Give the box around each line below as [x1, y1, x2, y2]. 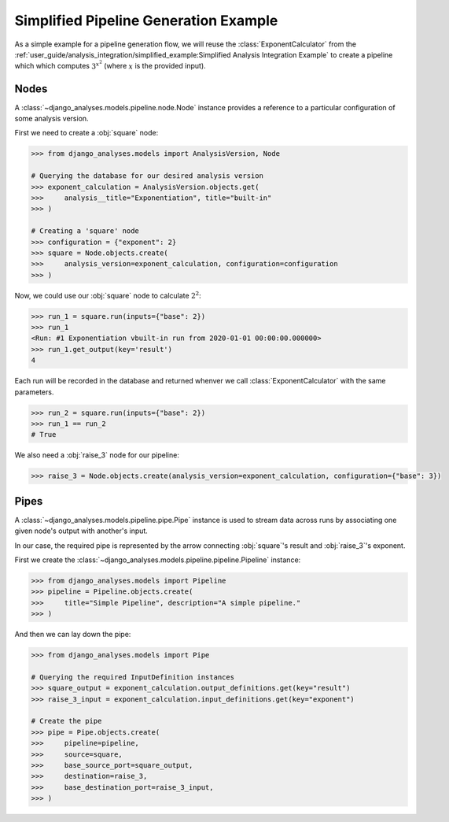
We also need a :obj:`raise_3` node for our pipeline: [14, 450, 180, 460]
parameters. [14, 387, 54, 397]
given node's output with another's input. [14, 526, 149, 535]
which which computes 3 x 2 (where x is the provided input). [14, 59, 206, 71]
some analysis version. [14, 114, 90, 124]
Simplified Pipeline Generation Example [14, 12, 278, 29]
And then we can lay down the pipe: [14, 630, 131, 639]
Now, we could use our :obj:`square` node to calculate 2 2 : [14, 290, 201, 300]
